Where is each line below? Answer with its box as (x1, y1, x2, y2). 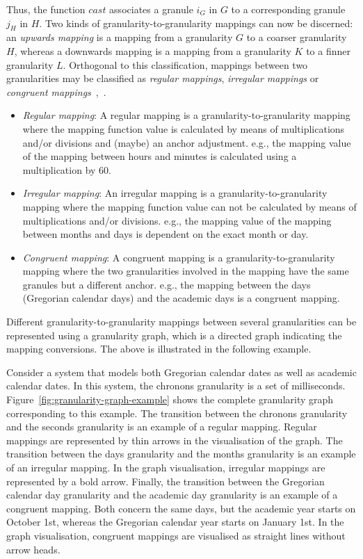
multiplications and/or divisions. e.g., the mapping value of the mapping (22, 213, 332, 227)
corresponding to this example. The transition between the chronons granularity (6, 405, 348, 420)
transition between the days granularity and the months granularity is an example (6, 446, 356, 461)
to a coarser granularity (246, 30, 347, 44)
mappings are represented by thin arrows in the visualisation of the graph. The (6, 432, 343, 447)
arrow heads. (6, 542, 60, 556)
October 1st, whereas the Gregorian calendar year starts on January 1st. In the (6, 515, 344, 529)
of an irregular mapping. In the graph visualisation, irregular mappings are (6, 460, 325, 475)
